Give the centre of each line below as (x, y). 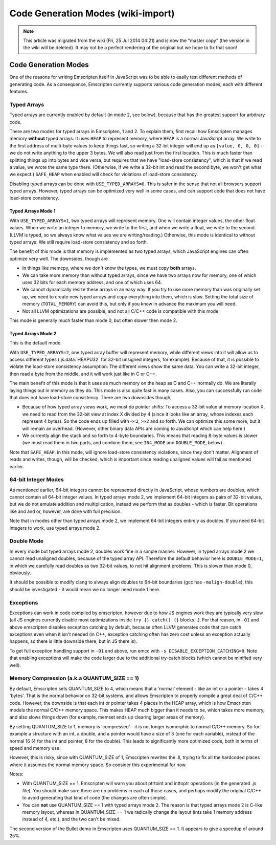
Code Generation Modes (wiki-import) (92, 13)
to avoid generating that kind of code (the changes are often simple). (95, 798)
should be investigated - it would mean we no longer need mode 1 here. (85, 589)
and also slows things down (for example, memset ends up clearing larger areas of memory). (107, 717)
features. (19, 92)
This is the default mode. (36, 343)
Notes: (16, 774)
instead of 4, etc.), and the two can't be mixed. (72, 819)
